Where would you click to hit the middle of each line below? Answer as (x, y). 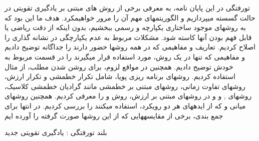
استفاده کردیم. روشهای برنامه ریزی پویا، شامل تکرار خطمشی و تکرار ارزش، (120, 76)
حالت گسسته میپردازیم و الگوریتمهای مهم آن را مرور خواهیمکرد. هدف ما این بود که (130, 17)
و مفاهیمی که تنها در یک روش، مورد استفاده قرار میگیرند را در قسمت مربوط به (125, 56)
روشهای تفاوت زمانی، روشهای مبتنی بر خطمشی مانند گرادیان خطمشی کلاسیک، (125, 86)
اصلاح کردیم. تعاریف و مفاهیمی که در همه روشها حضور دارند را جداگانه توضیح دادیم (130, 47)
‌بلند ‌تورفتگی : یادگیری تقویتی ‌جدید (56, 132)
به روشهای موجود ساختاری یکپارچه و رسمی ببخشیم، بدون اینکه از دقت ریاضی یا (125, 27)
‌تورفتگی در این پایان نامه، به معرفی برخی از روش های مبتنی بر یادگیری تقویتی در (127, 7)
